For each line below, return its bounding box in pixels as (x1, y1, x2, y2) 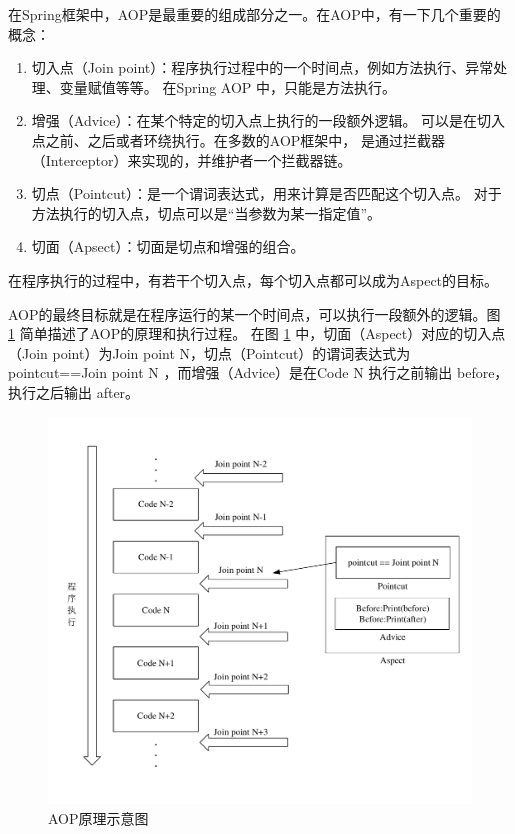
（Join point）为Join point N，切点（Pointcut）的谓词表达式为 (8, 342, 411, 363)
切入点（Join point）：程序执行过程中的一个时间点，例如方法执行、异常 (31, 57, 494, 78)
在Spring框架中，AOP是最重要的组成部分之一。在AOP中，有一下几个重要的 (8, 4, 501, 24)
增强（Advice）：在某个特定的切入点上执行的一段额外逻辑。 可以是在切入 (31, 110, 506, 131)
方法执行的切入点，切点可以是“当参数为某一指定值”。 (31, 202, 382, 223)
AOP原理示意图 (48, 808, 149, 829)
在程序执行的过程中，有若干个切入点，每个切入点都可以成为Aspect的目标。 (8, 269, 499, 290)
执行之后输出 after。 (8, 381, 140, 402)
